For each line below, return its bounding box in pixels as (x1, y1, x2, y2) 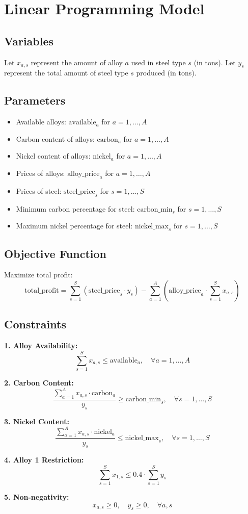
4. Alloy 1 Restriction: (4, 454, 84, 465)
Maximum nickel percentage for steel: (16, 220, 133, 231)
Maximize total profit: (4, 269, 73, 280)
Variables (4, 33, 54, 48)
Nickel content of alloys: (16, 150, 91, 161)
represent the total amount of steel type (4, 67, 128, 78)
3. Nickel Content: (4, 416, 69, 426)
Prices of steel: (16, 185, 62, 196)
